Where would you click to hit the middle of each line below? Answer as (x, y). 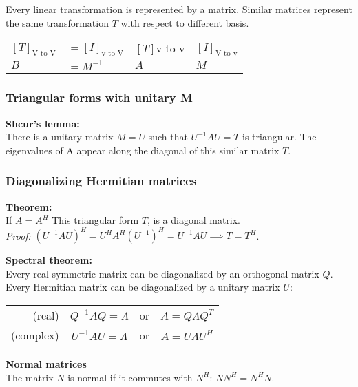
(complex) (35, 335)
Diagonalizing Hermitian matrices (101, 181)
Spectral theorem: (49, 260)
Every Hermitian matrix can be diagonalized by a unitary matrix (143, 287)
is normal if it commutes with (130, 377)
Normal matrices (46, 364)
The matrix (30, 377)
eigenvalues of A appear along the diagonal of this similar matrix (143, 150)
